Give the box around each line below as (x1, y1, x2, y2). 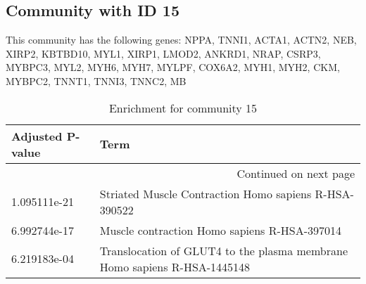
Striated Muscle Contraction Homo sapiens (99, 185, 312, 202)
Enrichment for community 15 (108, 99, 258, 116)
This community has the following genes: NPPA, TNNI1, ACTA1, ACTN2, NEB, (6, 32, 357, 47)
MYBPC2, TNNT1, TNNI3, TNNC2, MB (6, 73, 187, 88)
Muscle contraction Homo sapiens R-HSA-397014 (99, 221, 342, 238)
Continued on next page (236, 164, 355, 181)
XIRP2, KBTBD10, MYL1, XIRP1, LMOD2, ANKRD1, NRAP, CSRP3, (6, 46, 321, 60)
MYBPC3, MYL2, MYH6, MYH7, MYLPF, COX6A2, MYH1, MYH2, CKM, (6, 60, 340, 75)
